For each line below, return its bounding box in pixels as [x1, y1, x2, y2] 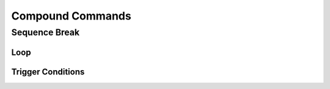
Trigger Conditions [11, 66, 85, 77]
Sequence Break [11, 27, 80, 38]
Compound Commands [11, 9, 131, 23]
